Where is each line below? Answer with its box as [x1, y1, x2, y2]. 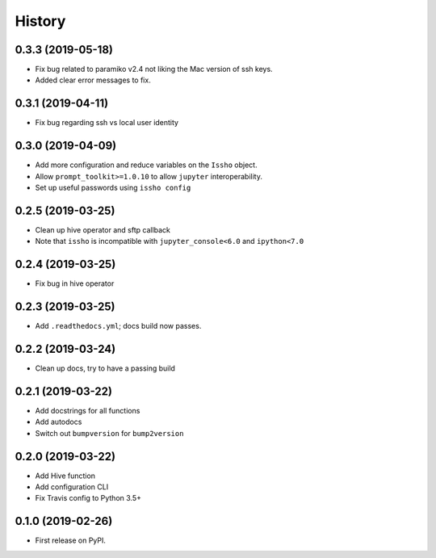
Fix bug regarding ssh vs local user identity [35, 118, 179, 128]
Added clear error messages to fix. [35, 75, 151, 85]
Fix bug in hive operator [35, 279, 115, 288]
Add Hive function [35, 471, 96, 480]
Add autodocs [35, 417, 82, 427]
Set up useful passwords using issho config [35, 183, 191, 193]
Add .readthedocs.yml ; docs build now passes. [35, 321, 202, 331]
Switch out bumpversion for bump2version [35, 428, 184, 438]
